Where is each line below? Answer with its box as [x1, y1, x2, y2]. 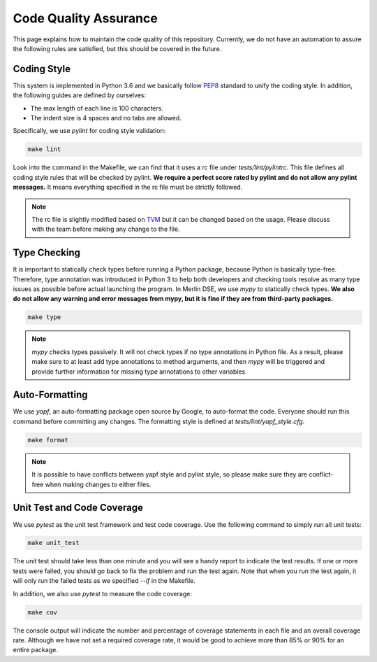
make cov [27, 608, 58, 616]
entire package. [13, 646, 59, 654]
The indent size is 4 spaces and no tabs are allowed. [30, 114, 182, 122]
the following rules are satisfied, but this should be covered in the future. [13, 44, 222, 52]
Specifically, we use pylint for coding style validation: [13, 127, 166, 135]
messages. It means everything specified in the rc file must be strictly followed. [13, 183, 243, 192]
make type [27, 314, 61, 321]
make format [27, 436, 69, 444]
